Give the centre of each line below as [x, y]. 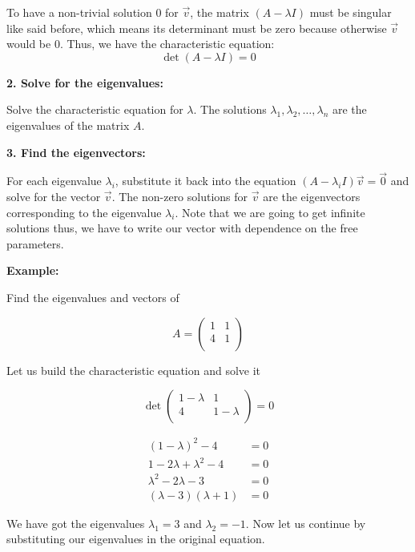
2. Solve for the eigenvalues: [85, 82]
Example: [33, 270]
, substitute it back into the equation [205, 181]
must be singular [351, 12]
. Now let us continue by [306, 523]
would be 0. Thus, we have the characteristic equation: [141, 44]
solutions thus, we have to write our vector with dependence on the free [182, 228]
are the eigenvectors [312, 196]
